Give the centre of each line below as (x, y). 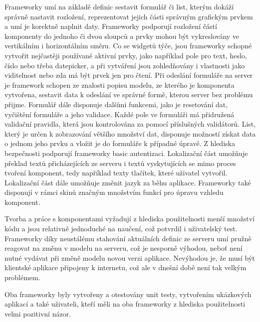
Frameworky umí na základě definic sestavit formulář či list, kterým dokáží (119, 6)
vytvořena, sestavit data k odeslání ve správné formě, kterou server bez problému (129, 94)
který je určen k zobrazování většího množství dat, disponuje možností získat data (130, 133)
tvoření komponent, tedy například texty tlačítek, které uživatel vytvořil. (116, 173)
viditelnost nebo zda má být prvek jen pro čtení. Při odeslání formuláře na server (129, 75)
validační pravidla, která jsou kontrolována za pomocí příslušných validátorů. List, (130, 124)
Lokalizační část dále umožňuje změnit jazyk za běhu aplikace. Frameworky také (128, 182)
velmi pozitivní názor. (38, 313)
